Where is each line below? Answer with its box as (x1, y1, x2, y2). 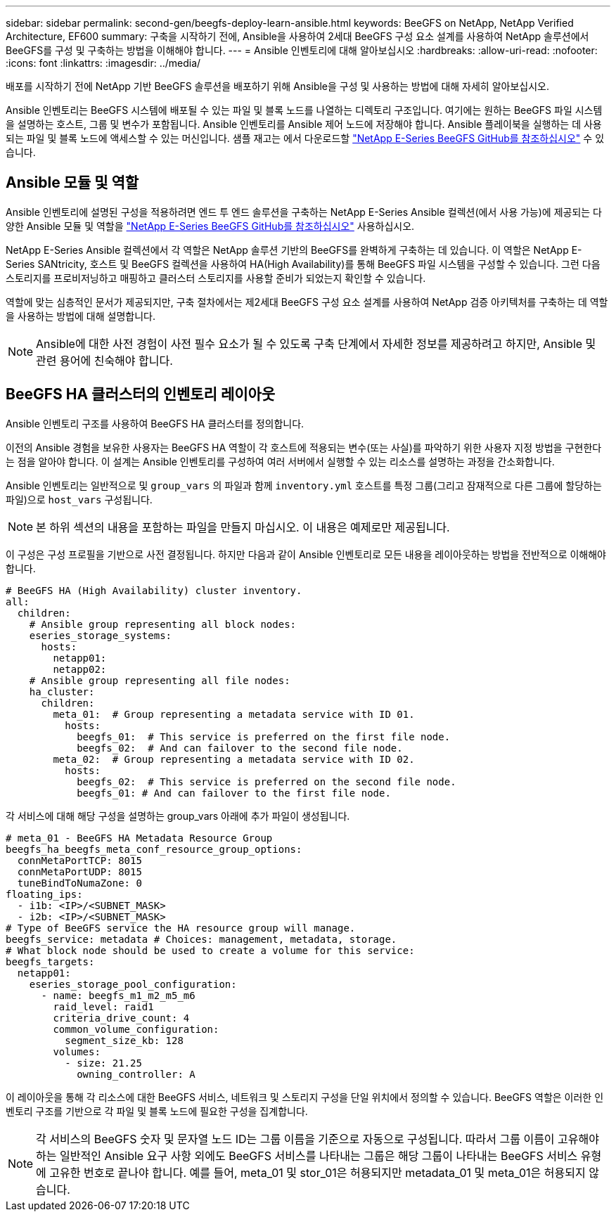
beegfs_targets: (6, 955, 95, 967)
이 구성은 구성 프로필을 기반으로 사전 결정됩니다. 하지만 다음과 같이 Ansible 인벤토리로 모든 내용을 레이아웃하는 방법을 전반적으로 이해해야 (6, 548, 606, 560)
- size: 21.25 (65, 1057, 142, 1069)
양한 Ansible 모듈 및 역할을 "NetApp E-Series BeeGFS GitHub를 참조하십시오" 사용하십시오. (6, 219, 415, 232)
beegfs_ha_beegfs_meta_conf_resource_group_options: (6, 843, 302, 855)
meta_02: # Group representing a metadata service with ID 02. (53, 753, 415, 765)
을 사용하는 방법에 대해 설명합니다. (6, 309, 155, 322)
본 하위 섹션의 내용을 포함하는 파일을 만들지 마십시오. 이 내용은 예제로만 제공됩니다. (36, 520, 450, 534)
